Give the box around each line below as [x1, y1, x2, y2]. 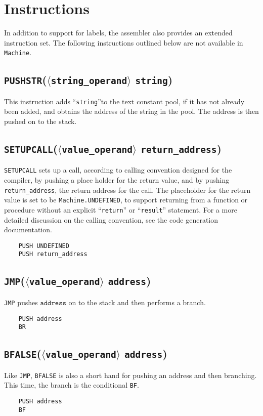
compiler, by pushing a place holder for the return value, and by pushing [4, 175, 230, 185]
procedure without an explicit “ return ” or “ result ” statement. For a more [4, 204, 237, 215]
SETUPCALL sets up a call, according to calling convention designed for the [4, 164, 232, 175]
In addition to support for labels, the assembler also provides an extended [4, 27, 233, 38]
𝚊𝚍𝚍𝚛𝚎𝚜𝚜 [40, 299, 66, 307]
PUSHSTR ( [4, 72, 47, 88]
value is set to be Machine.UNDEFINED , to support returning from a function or [4, 194, 248, 205]
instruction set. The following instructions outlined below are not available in [4, 37, 243, 48]
